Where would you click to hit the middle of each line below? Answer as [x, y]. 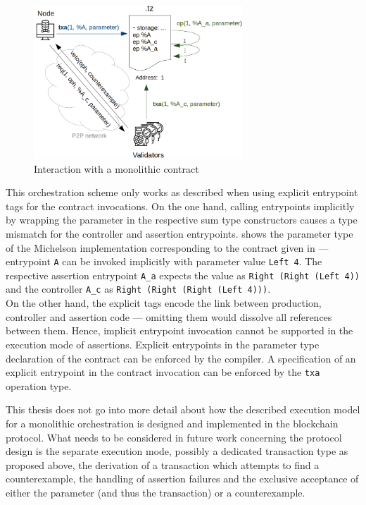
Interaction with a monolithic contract [116, 168]
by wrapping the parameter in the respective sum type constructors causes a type [182, 220]
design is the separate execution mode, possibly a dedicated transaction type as [177, 451]
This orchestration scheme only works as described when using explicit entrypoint [182, 192]
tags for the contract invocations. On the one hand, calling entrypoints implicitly [180, 206]
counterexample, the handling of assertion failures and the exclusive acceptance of [182, 479]
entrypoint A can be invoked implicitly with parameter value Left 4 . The [164, 261]
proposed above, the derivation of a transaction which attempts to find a [163, 464]
